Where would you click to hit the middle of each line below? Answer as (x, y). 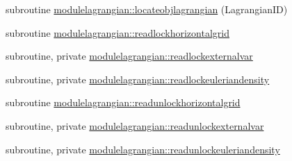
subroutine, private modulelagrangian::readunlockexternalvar (135, 125)
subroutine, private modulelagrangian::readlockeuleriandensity (138, 79)
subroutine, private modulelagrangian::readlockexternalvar (129, 56)
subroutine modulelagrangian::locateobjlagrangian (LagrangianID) (147, 9)
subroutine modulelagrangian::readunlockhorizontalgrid (123, 102)
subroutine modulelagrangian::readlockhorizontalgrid (117, 32)
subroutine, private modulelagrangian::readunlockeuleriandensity (143, 149)
